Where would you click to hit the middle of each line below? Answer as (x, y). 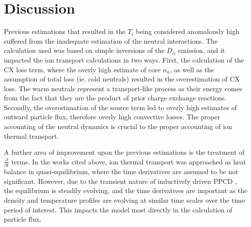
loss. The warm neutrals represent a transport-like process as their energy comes (123, 88)
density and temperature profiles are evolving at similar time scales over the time (125, 200)
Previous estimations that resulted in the (65, 31)
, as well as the (192, 69)
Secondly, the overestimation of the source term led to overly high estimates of (120, 107)
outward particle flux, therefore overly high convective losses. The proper (112, 117)
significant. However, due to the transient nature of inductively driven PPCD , (120, 181)
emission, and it (202, 50)
